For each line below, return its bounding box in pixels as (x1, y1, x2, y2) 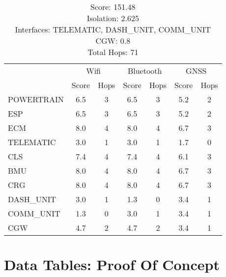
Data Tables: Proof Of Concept (4, 254, 220, 275)
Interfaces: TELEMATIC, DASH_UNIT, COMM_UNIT (15, 24, 211, 35)
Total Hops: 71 (87, 46, 139, 58)
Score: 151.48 (90, 1, 136, 12)
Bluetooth (127, 65, 162, 76)
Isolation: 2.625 (86, 12, 139, 24)
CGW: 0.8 (95, 35, 131, 46)
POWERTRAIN (8, 93, 64, 105)
